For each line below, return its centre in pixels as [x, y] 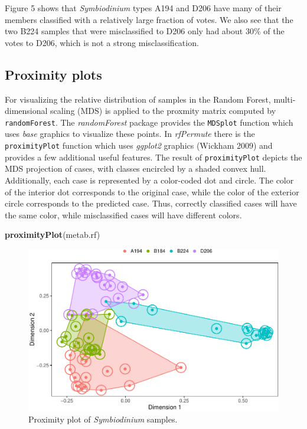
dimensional [26, 111]
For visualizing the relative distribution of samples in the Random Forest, [138, 99]
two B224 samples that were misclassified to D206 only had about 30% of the [145, 31]
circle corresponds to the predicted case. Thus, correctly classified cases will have [151, 203]
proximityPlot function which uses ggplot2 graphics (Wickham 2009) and [139, 145]
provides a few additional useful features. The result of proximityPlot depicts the [153, 157]
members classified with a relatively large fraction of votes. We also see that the [149, 19]
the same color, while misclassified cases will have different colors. [123, 214]
